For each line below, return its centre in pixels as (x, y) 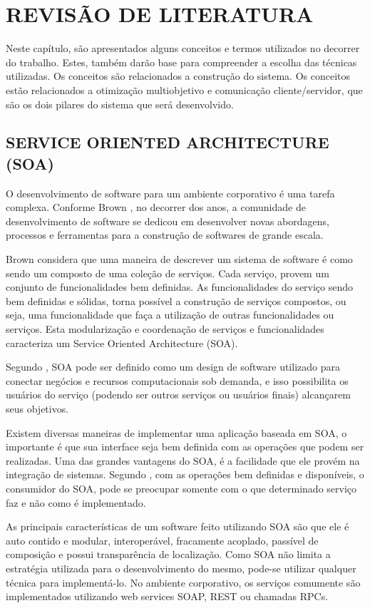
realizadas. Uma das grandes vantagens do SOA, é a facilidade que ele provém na (183, 460)
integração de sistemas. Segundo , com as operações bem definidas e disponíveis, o (185, 474)
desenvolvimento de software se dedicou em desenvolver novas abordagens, (168, 221)
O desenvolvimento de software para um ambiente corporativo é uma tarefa (170, 193)
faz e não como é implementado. (76, 502)
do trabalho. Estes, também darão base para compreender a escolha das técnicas (181, 62)
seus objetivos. (37, 408)
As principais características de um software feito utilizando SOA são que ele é (178, 526)
